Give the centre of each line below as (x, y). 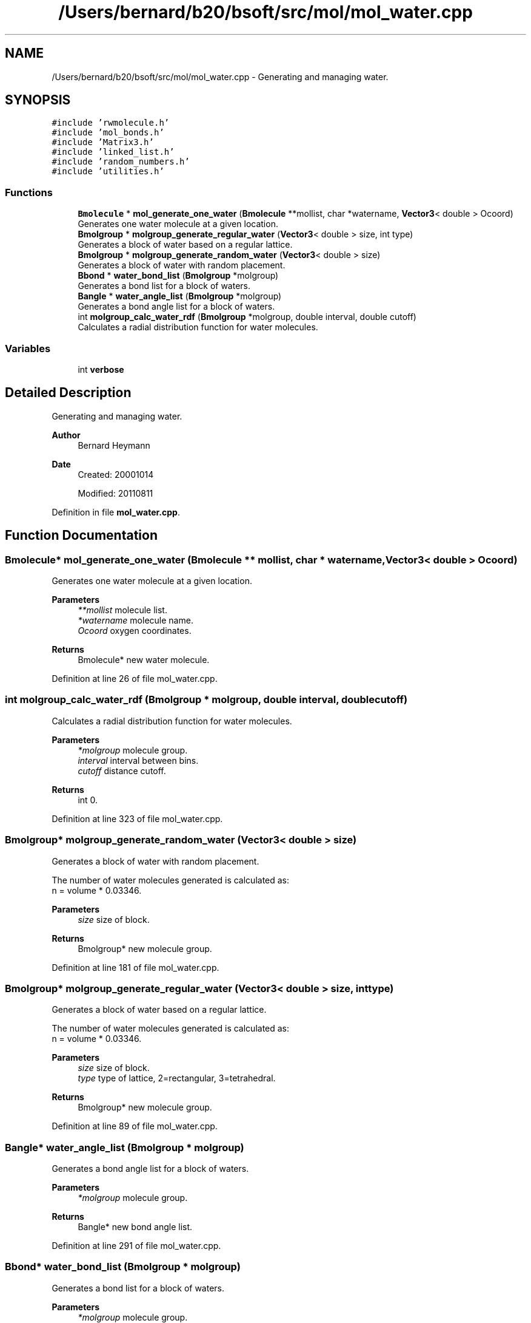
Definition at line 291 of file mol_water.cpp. (136, 1246)
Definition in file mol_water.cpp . (116, 512)
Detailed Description (68, 393)
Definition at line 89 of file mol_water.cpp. (135, 1126)
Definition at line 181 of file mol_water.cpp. (135, 967)
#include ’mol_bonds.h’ (108, 133)
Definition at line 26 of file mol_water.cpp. (135, 679)
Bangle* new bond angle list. (135, 1227)
